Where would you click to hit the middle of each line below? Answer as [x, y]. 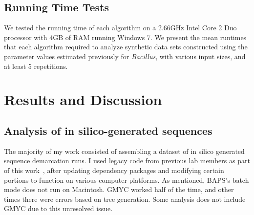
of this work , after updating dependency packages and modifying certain [114, 170]
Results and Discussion [83, 99]
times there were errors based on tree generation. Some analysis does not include [125, 199]
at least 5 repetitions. [36, 66]
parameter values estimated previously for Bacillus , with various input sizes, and [125, 56]
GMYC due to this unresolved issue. [58, 208]
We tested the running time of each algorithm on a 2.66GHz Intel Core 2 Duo [120, 28]
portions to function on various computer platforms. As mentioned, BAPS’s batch [127, 180]
